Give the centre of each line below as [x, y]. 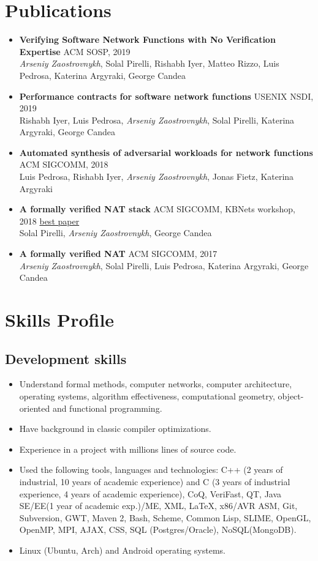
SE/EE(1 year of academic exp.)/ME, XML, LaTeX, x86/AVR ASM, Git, [158, 506]
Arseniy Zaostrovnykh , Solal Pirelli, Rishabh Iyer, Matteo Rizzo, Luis [149, 63]
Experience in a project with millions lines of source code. [128, 449]
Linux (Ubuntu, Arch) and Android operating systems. [123, 550]
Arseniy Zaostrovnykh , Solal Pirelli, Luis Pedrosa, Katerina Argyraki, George [164, 265]
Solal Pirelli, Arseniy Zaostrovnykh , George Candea [115, 233]
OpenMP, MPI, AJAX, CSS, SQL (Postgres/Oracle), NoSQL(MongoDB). [158, 529]
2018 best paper [49, 221]
